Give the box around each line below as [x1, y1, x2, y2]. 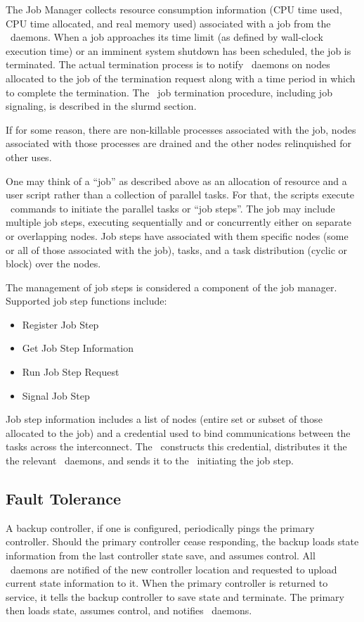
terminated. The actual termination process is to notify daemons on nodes [6, 57, 330, 72]
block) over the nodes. [6, 256, 101, 271]
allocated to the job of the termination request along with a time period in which [6, 70, 356, 85]
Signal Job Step [22, 388, 90, 402]
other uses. [6, 149, 52, 164]
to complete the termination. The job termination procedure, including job [6, 84, 332, 99]
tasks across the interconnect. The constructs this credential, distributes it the [6, 439, 347, 454]
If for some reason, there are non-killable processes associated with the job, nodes [6, 122, 356, 137]
